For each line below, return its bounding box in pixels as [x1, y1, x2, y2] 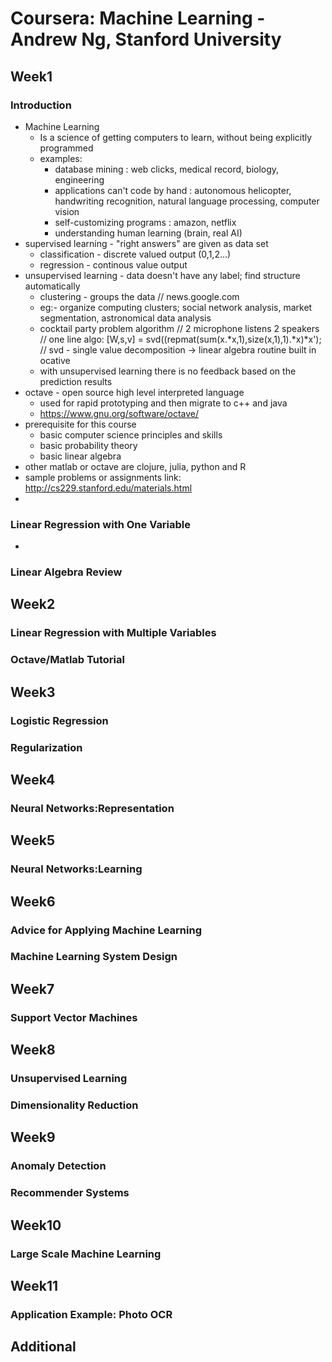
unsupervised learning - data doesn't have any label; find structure [24, 269, 301, 281]
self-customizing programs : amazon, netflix [54, 216, 237, 228]
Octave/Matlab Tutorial [10, 653, 125, 667]
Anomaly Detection [10, 1159, 107, 1173]
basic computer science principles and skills [39, 428, 223, 441]
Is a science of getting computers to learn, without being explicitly [39, 131, 313, 143]
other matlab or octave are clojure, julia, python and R [24, 460, 247, 472]
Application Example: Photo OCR [10, 1307, 173, 1321]
